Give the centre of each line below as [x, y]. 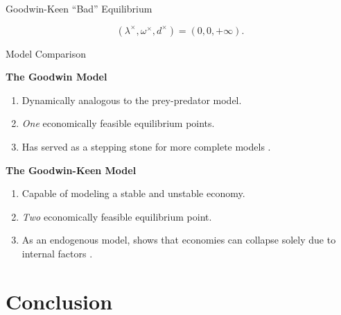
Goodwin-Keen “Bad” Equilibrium [79, 8]
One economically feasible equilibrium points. [118, 123]
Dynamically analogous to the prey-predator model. [132, 100]
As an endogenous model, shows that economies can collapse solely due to [179, 240]
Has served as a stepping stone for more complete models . [146, 146]
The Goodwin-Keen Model [71, 170]
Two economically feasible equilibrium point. [117, 216]
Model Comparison [46, 53]
